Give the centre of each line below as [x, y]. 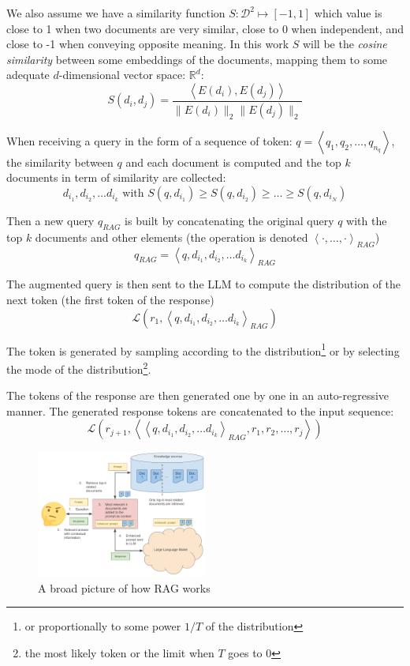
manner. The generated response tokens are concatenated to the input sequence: [200, 410]
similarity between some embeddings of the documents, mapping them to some [197, 59]
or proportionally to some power [103, 626]
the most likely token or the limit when [119, 653]
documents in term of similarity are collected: [116, 177]
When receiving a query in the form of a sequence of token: [149, 140]
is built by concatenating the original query [229, 221]
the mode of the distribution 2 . [79, 367]
